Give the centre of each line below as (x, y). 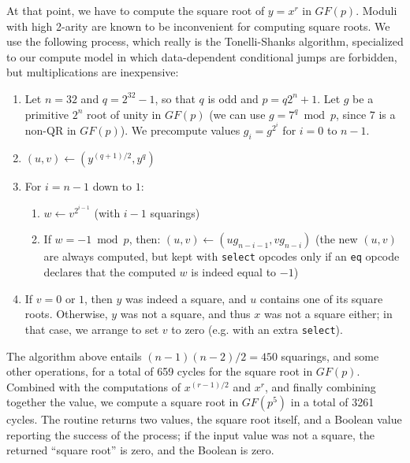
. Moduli (376, 10)
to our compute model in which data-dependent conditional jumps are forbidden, (202, 56)
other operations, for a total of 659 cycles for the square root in (160, 371)
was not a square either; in (328, 314)
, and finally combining (320, 386)
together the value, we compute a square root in (123, 402)
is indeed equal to (234, 272)
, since (351, 114)
